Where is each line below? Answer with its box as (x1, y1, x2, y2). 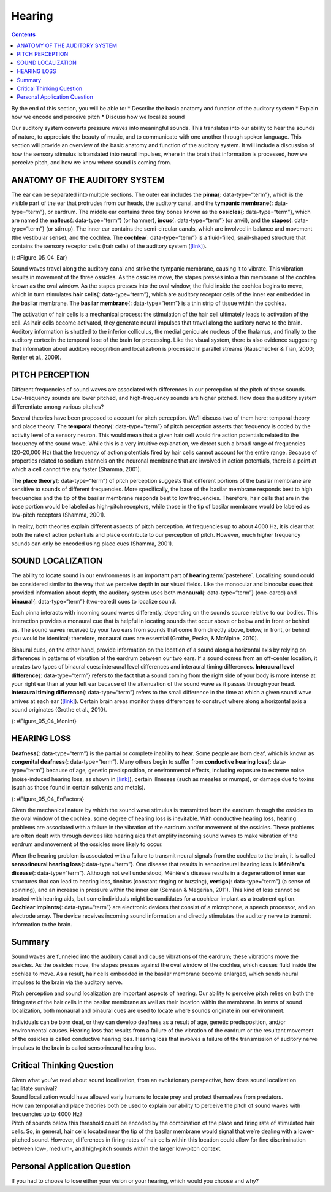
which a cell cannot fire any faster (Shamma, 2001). (11, 466, 142, 473)
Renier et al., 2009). (11, 353, 61, 361)
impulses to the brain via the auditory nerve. (11, 979, 123, 986)
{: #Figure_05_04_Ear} (11, 253, 67, 261)
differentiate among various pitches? (11, 402, 104, 410)
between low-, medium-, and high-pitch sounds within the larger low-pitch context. (11, 1145, 222, 1152)
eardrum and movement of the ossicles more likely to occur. (11, 840, 163, 848)
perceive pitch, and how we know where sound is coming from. (11, 159, 172, 166)
